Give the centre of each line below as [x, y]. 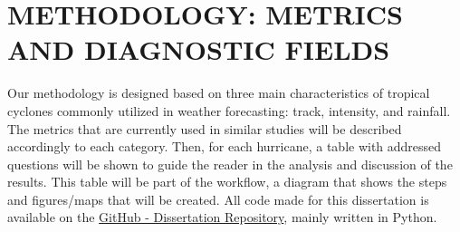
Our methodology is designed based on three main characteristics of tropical [219, 93]
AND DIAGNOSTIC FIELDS [199, 49]
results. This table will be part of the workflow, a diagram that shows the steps [227, 182]
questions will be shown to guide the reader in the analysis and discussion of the [230, 164]
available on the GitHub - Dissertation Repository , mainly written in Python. [222, 217]
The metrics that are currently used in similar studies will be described [205, 128]
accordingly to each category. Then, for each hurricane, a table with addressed [225, 146]
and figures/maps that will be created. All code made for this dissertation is [218, 199]
